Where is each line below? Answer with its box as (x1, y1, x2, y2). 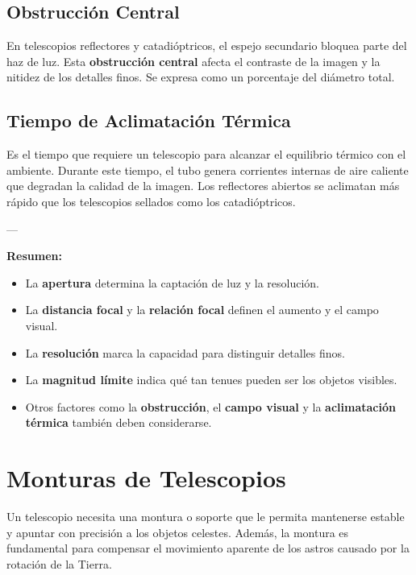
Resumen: (6, 247, 62, 264)
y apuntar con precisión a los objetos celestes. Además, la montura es (6, 523, 349, 540)
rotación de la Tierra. (6, 555, 112, 572)
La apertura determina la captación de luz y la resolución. (25, 274, 319, 291)
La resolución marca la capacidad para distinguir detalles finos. (25, 344, 345, 361)
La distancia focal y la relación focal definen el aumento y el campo (25, 301, 379, 318)
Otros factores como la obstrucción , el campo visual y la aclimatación (25, 398, 396, 415)
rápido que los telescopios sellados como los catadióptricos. (6, 192, 296, 209)
